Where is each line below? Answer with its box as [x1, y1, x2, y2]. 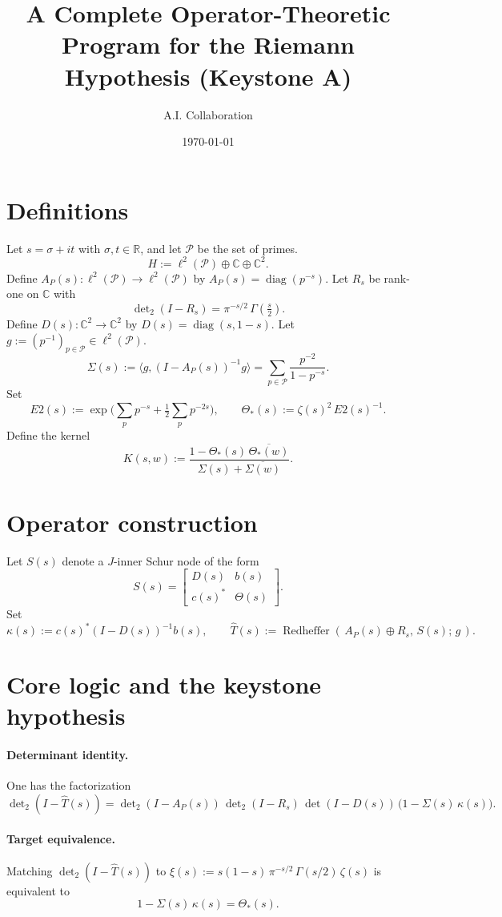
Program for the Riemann [62, 28, 355, 61]
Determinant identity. [6, 746, 129, 763]
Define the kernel [6, 426, 90, 443]
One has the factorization [6, 777, 131, 794]
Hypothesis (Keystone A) [64, 59, 352, 92]
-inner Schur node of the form [113, 552, 259, 569]
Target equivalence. [6, 830, 115, 847]
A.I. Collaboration [163, 106, 253, 123]
